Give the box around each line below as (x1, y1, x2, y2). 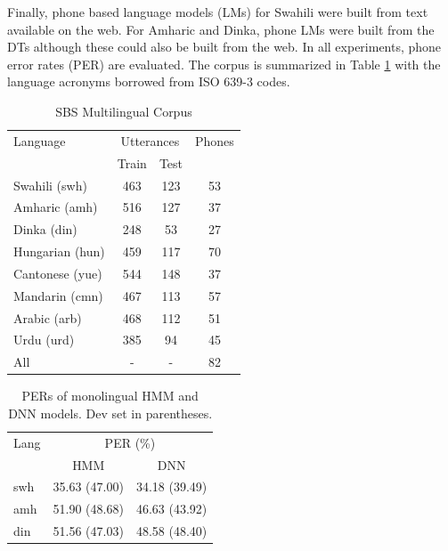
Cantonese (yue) (13, 263, 102, 282)
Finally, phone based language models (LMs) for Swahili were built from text (7, 3, 428, 20)
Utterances (120, 131, 180, 150)
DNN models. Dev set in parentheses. (8, 403, 213, 422)
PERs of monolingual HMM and (21, 386, 199, 405)
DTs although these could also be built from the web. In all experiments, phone (7, 37, 442, 56)
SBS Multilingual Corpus (55, 101, 192, 120)
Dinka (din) (13, 220, 77, 239)
